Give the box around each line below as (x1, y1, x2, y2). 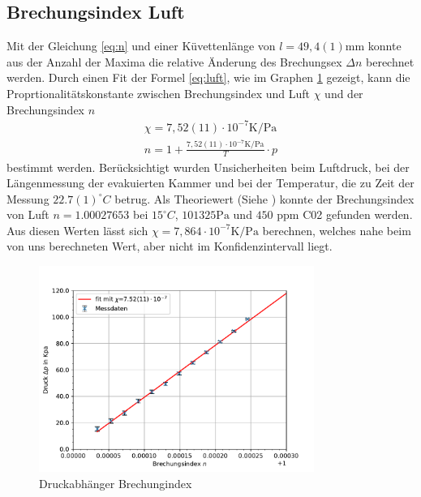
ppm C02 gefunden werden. (277, 206, 413, 223)
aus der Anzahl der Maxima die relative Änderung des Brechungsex (6, 53, 342, 70)
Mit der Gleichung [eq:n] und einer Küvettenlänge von (6, 37, 276, 54)
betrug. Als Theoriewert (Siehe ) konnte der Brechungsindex (114, 190, 415, 207)
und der (324, 84, 363, 101)
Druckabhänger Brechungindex (39, 475, 192, 492)
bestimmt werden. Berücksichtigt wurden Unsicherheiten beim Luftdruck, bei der (6, 158, 410, 175)
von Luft (6, 206, 49, 223)
